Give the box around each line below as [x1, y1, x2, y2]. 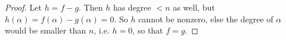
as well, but [173, 1, 215, 13]
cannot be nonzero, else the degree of [138, 12, 273, 25]
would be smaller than [5, 24, 86, 36]
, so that [132, 24, 163, 36]
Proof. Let [5, 1, 42, 13]
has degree [113, 1, 151, 13]
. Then [79, 1, 103, 13]
